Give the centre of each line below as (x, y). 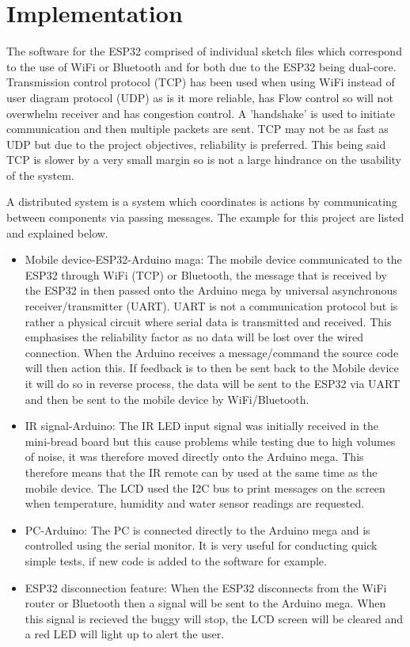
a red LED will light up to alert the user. (125, 634)
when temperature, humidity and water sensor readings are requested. (195, 503)
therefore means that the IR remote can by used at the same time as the (201, 472)
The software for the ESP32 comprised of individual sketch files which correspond (204, 51)
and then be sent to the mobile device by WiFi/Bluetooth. (167, 399)
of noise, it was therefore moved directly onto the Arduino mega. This (194, 457)
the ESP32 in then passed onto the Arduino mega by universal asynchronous (211, 290)
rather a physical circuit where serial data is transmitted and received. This (208, 321)
